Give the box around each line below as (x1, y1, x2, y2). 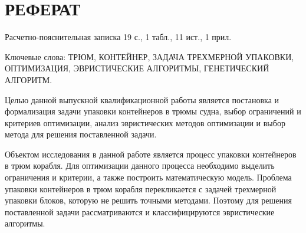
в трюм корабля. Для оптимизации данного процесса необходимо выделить (5, 159, 275, 172)
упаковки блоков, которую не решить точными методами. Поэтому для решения (5, 194, 292, 206)
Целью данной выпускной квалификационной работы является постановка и (5, 93, 279, 106)
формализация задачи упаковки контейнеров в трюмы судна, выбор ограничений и (5, 105, 301, 117)
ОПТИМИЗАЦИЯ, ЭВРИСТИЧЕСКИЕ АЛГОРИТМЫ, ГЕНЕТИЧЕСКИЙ (5, 62, 269, 74)
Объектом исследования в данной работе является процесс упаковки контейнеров (5, 147, 297, 160)
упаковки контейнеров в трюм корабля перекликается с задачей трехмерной (5, 182, 277, 195)
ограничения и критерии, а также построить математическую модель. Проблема (5, 171, 292, 183)
